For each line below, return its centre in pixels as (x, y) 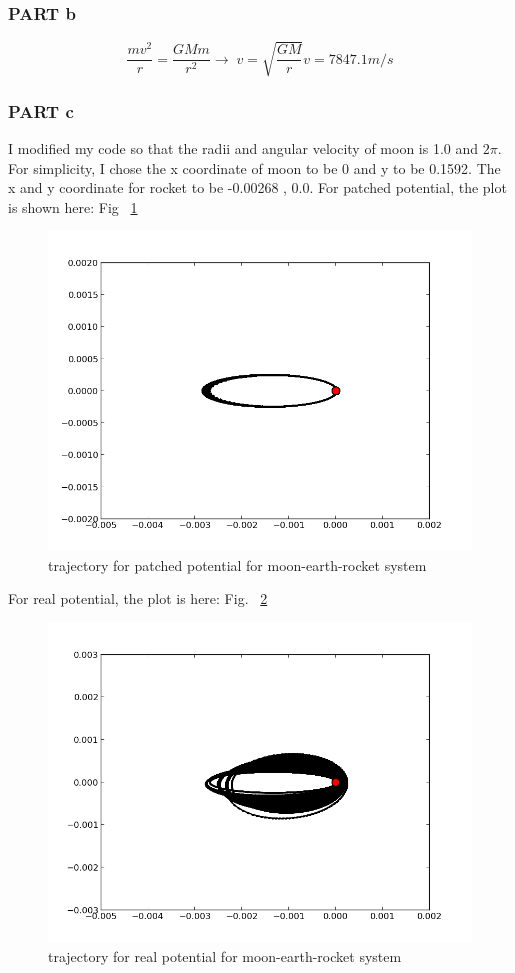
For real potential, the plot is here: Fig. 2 (138, 598)
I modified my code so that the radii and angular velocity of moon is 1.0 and (243, 147)
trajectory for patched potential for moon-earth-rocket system (237, 564)
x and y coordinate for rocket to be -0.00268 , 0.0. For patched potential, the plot (257, 187)
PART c (41, 110)
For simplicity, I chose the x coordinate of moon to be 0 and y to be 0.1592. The (254, 167)
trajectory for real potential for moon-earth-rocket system (225, 955)
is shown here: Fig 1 (73, 206)
